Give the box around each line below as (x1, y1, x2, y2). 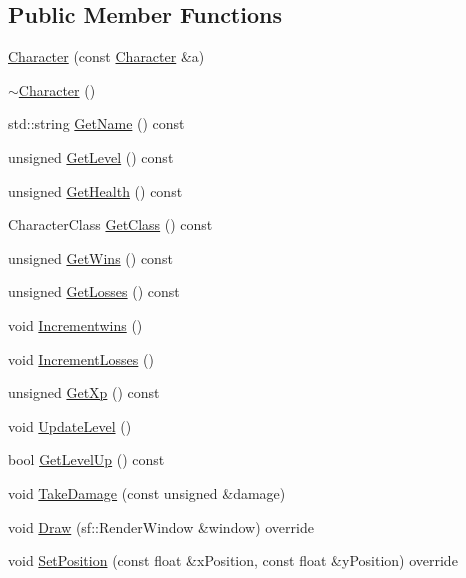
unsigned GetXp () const (8, 382, 160, 403)
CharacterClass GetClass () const (8, 214, 213, 235)
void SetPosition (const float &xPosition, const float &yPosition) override (8, 550, 458, 571)
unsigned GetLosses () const (8, 281, 180, 302)
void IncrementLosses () (8, 348, 154, 369)
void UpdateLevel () (8, 415, 132, 436)
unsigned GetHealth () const (8, 180, 183, 201)
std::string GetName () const (8, 113, 185, 134)
